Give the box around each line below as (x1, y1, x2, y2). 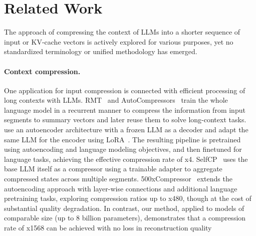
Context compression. (4, 66, 81, 76)
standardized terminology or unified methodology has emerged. (4, 46, 197, 57)
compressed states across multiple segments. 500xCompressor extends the (4, 173, 232, 184)
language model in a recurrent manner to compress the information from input (4, 104, 245, 115)
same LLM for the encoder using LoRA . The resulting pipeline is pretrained (4, 134, 241, 144)
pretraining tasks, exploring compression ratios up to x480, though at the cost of (4, 193, 251, 203)
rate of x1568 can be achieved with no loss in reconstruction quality (4, 222, 212, 233)
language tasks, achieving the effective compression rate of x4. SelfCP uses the (4, 153, 248, 164)
